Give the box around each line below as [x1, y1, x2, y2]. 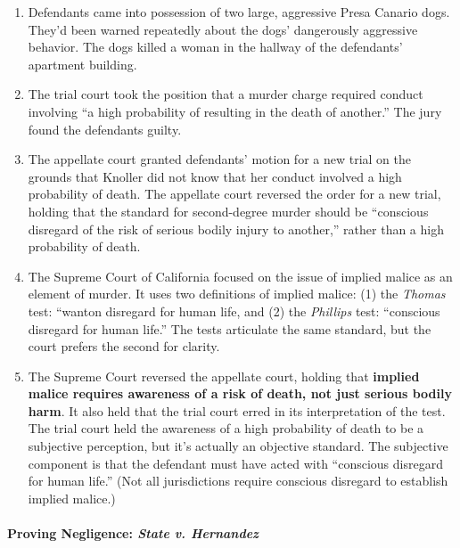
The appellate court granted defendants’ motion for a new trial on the [28, 150, 411, 168]
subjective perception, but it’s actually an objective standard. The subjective [28, 437, 448, 455]
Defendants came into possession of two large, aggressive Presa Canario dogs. [28, 3, 450, 20]
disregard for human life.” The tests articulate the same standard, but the [28, 319, 431, 338]
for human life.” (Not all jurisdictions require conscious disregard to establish [28, 471, 448, 490]
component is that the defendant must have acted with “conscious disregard [28, 454, 443, 472]
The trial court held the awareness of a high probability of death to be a [28, 419, 424, 438]
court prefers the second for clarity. [28, 337, 220, 356]
